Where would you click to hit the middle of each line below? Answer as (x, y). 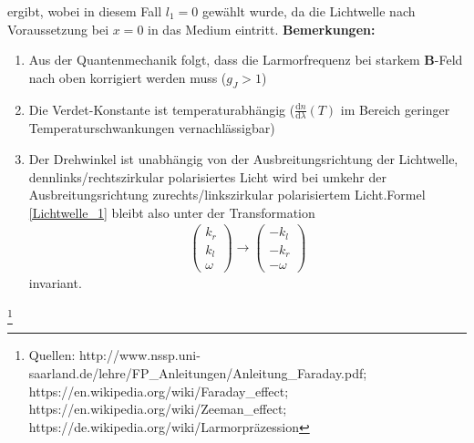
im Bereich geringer (395, 109)
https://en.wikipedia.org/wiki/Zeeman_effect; (158, 409)
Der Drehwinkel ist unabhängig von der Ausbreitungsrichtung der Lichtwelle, (243, 159)
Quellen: (52, 355)
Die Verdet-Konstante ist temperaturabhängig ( (162, 109)
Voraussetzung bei (58, 29)
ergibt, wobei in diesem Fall (85, 11)
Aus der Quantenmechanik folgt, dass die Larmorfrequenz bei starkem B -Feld (246, 60)
